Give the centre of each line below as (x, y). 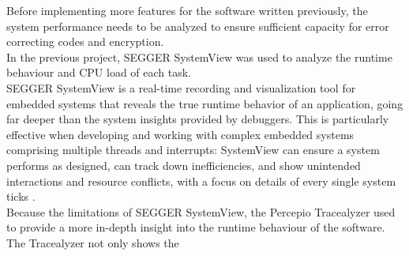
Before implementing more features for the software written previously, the (187, 10)
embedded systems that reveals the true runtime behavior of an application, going (205, 103)
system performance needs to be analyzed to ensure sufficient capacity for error (198, 26)
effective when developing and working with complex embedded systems (180, 134)
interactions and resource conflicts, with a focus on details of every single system (201, 181)
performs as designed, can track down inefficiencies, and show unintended (184, 165)
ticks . (21, 196)
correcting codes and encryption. (85, 41)
